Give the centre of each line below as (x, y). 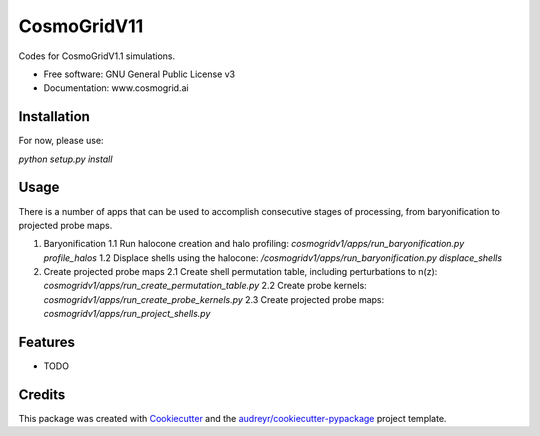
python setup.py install (65, 159)
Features (46, 342)
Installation (54, 116)
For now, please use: (61, 141)
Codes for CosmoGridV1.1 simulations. (96, 56)
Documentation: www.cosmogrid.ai (116, 88)
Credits (42, 394)
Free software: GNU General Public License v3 (139, 74)
